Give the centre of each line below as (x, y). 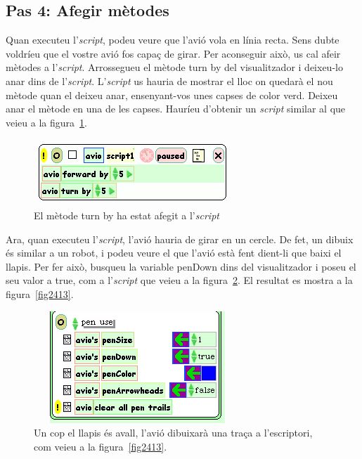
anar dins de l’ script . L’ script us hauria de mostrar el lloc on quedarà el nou (169, 80)
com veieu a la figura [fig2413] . (101, 446)
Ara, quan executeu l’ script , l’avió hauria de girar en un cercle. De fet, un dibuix (180, 239)
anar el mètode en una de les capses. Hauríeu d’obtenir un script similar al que (176, 109)
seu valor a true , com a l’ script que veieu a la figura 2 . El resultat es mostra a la (179, 280)
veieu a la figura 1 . (46, 122)
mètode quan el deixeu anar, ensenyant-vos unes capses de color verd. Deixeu (172, 95)
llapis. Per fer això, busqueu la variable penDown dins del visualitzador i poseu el (181, 266)
